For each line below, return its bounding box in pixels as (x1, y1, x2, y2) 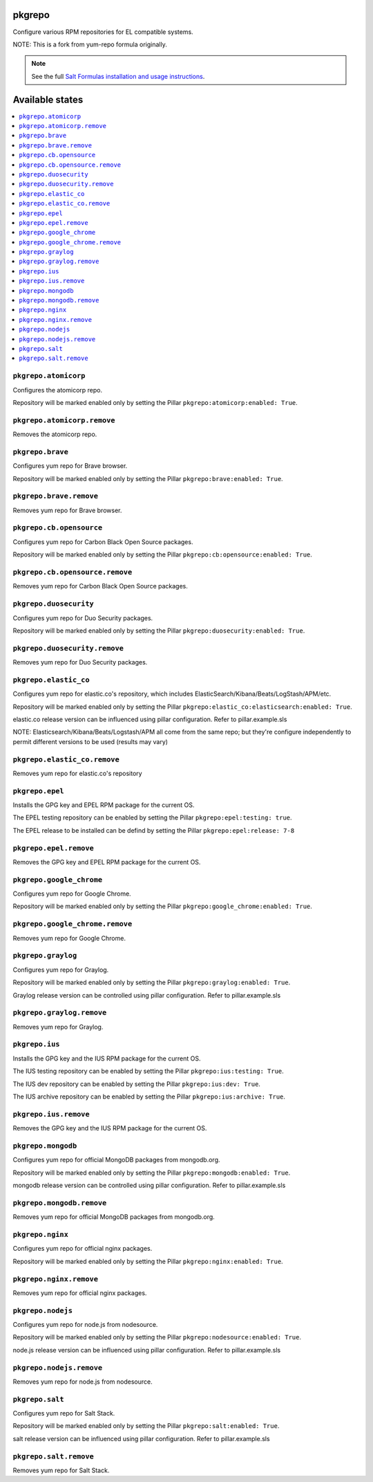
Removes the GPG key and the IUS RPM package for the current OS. (12, 1124, 207, 1132)
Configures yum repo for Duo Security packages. (12, 613, 153, 622)
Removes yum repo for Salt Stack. (12, 1466, 110, 1474)
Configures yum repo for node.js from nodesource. (12, 1321, 158, 1329)
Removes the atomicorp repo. (12, 430, 97, 439)
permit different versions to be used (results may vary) (12, 737, 169, 745)
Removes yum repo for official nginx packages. (12, 1288, 147, 1297)
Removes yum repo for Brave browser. (12, 506, 122, 514)
